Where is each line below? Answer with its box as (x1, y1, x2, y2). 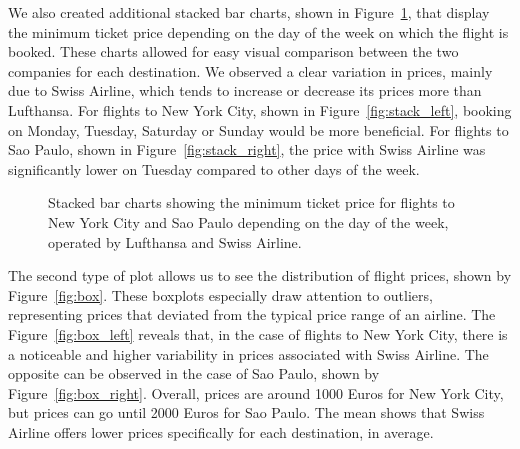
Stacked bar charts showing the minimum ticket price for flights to (48, 192, 455, 213)
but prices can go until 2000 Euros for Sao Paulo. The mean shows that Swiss (8, 402, 485, 423)
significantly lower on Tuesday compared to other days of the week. (8, 158, 420, 179)
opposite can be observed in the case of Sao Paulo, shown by (8, 363, 380, 384)
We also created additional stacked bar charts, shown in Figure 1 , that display (8, 2, 490, 22)
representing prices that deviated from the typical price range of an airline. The (8, 304, 496, 325)
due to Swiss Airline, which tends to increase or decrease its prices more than (8, 80, 482, 101)
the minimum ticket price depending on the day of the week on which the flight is (8, 21, 509, 42)
